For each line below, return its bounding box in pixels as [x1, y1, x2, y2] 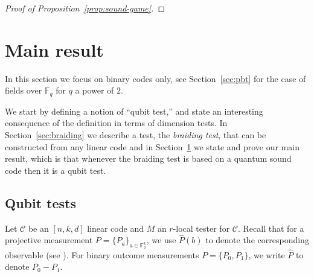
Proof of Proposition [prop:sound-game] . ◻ [5, 2, 165, 14]
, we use [146, 234, 176, 246]
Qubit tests [5, 193, 77, 212]
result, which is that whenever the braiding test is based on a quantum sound [5, 152, 292, 165]
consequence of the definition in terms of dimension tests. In [5, 116, 228, 129]
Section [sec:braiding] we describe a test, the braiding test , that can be [5, 128, 266, 141]
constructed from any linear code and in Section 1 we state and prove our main [5, 140, 300, 153]
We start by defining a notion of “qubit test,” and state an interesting [5, 104, 263, 117]
